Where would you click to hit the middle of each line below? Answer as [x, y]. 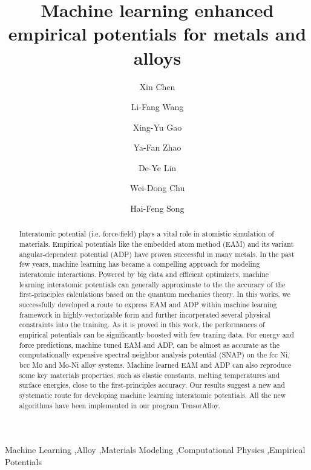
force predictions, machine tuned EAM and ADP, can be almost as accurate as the [149, 344]
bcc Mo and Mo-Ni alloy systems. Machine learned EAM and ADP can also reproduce [155, 364]
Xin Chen [157, 86]
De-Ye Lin [157, 167]
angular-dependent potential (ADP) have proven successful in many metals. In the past [157, 254]
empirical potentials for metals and [157, 34]
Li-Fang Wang [157, 107]
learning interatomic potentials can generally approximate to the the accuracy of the [152, 284]
